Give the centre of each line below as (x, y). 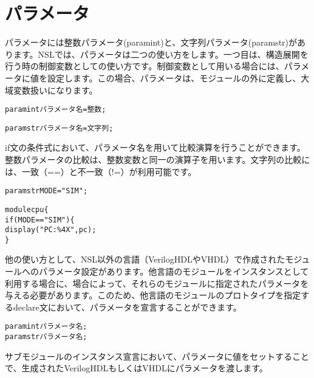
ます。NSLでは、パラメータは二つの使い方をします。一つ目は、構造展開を (161, 54)
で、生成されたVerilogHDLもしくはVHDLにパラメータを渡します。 (136, 368)
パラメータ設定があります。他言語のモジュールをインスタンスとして (174, 271)
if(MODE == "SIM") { (40, 220)
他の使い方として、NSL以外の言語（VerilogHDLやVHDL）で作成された (145, 259)
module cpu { (27, 209)
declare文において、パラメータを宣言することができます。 (127, 307)
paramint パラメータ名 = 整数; (56, 110)
